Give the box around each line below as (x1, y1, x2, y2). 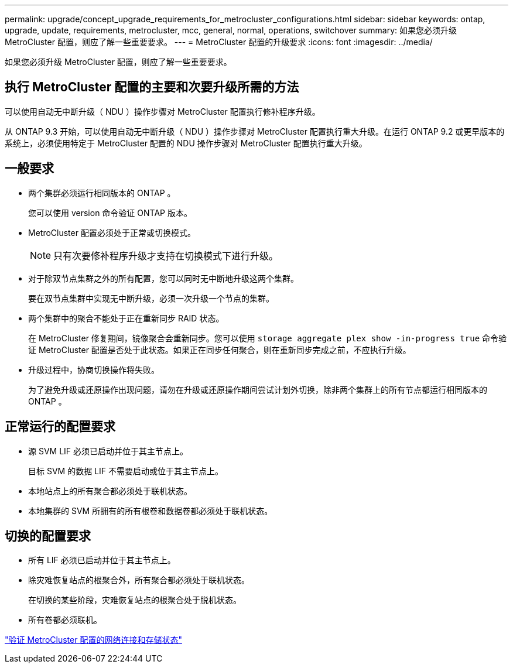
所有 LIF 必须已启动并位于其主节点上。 (28, 555, 176, 566)
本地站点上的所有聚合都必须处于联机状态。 (28, 485, 192, 496)
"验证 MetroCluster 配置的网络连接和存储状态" (5, 635, 182, 645)
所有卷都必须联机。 (28, 615, 102, 625)
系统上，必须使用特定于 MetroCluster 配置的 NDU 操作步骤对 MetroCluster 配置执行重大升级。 (5, 138, 367, 148)
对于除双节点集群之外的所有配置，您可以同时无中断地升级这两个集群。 (28, 273, 299, 283)
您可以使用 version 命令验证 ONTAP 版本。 (28, 207, 192, 218)
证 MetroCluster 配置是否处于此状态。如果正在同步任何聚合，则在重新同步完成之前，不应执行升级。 (28, 344, 411, 355)
